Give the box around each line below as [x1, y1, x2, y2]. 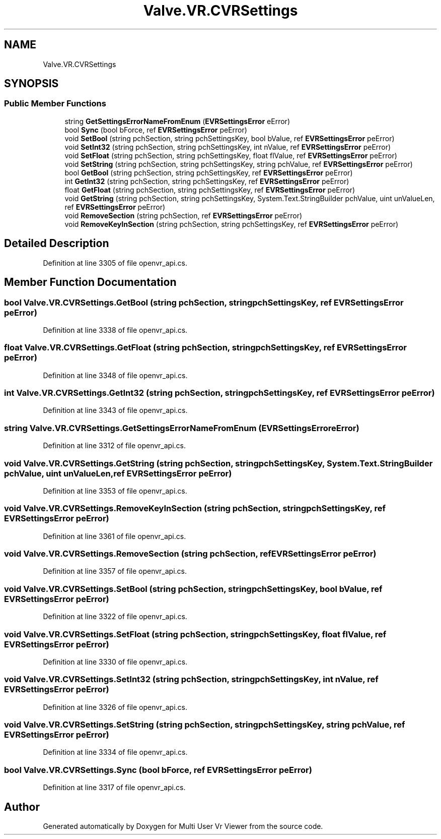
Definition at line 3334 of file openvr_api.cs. [43, 748, 188, 757]
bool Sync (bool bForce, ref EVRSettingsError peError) [64, 125, 247, 134]
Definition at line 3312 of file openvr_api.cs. [43, 441, 186, 450]
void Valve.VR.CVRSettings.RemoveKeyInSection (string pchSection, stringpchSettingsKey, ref [4, 503, 386, 514]
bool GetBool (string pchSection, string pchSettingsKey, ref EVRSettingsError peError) [64, 168, 353, 177]
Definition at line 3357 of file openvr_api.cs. [43, 567, 187, 576]
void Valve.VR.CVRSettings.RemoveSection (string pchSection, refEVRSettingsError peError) [4, 549, 377, 559]
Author [4, 800, 40, 813]
